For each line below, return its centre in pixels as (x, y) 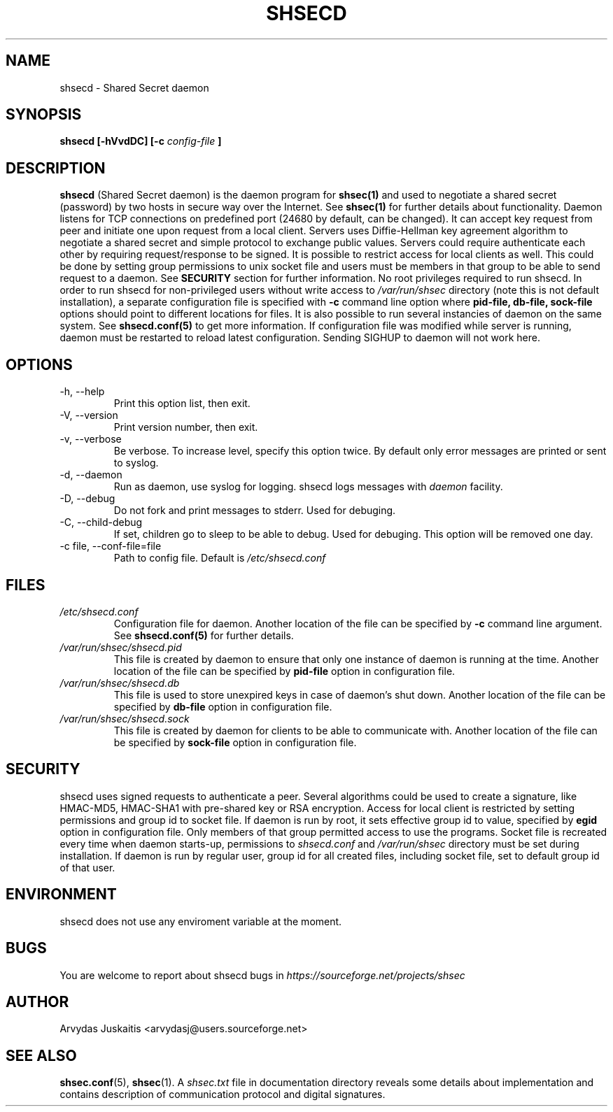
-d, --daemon (91, 475)
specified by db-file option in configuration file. (223, 706)
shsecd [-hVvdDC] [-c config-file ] (141, 141)
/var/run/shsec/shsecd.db (120, 683)
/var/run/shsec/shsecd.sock (125, 718)
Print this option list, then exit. (182, 404)
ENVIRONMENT (61, 894)
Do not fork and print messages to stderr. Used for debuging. (255, 511)
